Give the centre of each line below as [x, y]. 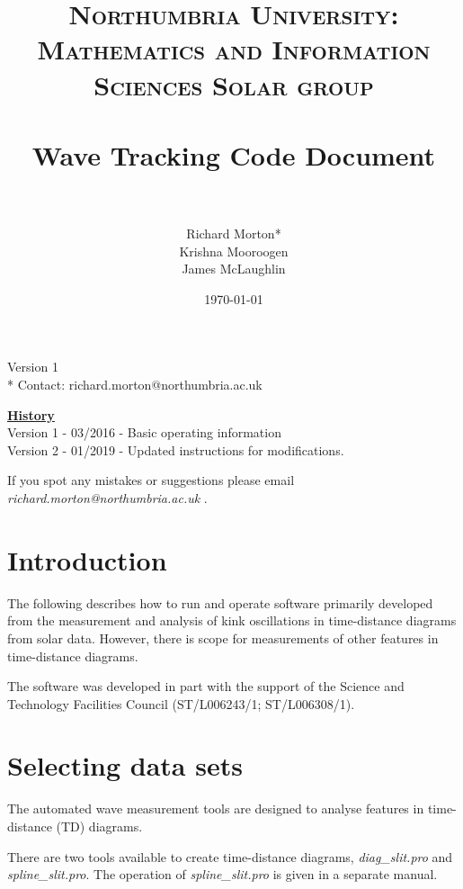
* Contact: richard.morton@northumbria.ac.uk [135, 385]
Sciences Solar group [234, 84]
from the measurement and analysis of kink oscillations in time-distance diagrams [232, 620]
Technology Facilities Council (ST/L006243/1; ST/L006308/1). [181, 703]
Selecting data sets [125, 765]
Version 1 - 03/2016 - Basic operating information [144, 432]
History [31, 414]
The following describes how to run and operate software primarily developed [220, 602]
